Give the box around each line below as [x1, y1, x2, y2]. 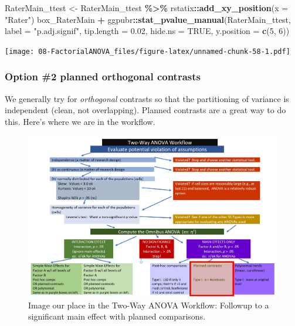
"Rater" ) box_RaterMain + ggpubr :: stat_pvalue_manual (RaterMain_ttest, [5, 13, 291, 25]
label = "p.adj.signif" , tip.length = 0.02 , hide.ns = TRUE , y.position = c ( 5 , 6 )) [5, 25, 290, 37]
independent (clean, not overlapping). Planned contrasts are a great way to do [5, 104, 286, 116]
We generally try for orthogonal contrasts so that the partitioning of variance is [5, 92, 289, 104]
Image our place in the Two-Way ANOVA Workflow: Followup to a [28, 298, 269, 311]
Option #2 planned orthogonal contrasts [5, 69, 201, 84]
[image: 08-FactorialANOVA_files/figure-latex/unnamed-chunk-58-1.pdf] [5, 47, 290, 56]
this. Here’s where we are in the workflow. [5, 115, 155, 127]
